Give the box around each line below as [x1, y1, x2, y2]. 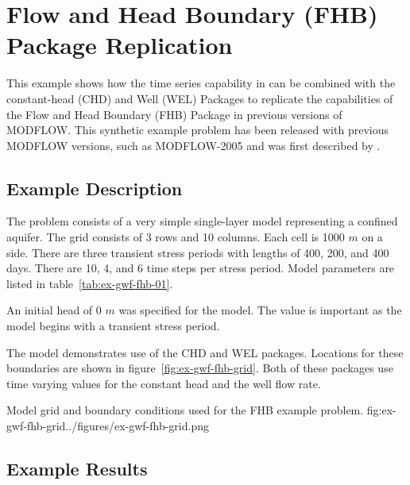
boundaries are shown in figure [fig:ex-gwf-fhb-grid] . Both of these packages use [6, 360, 393, 376]
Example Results [6, 456, 148, 480]
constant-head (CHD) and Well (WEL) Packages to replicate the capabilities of [6, 90, 393, 106]
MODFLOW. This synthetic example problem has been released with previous [6, 121, 389, 138]
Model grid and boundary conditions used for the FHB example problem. [6, 402, 364, 418]
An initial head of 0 [6, 302, 102, 318]
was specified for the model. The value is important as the [118, 302, 402, 318]
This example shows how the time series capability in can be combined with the [6, 75, 396, 91]
